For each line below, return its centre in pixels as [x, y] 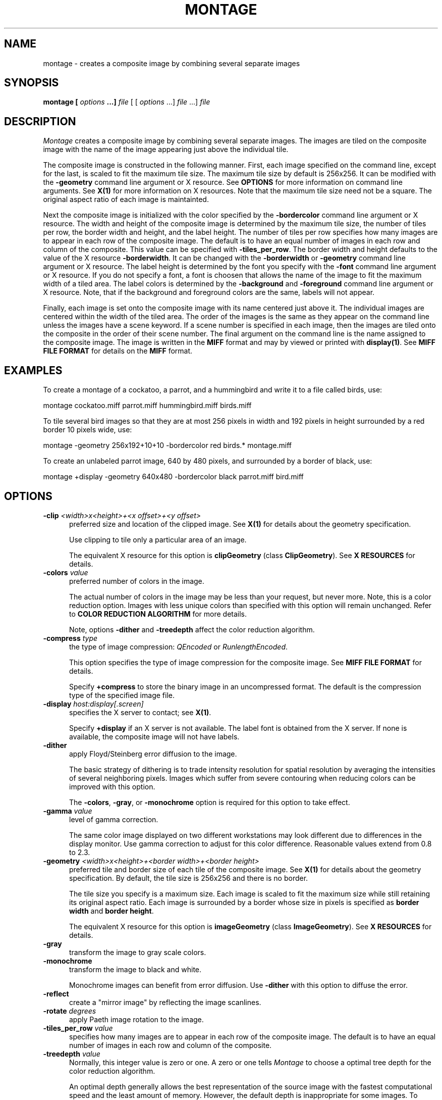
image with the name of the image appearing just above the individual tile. [166, 149]
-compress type [70, 638]
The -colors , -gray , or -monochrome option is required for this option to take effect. [210, 802]
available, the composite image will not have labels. [154, 736]
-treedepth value [72, 1054]
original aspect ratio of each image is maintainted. [126, 199]
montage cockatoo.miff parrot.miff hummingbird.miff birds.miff [147, 406]
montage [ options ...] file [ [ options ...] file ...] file [127, 102]
